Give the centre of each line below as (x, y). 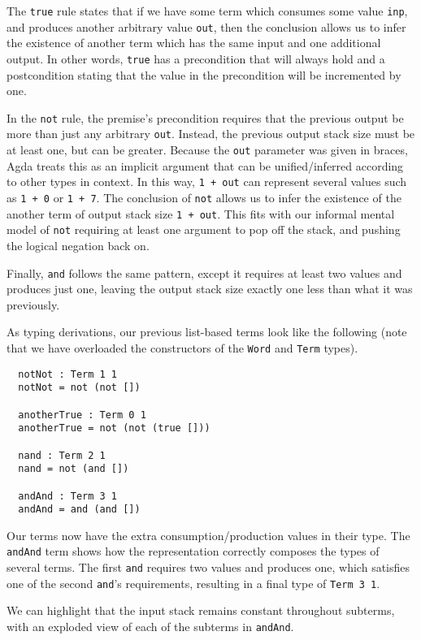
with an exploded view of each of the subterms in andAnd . (150, 626)
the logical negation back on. (78, 245)
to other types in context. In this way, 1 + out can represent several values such (207, 182)
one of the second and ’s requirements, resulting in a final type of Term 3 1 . (193, 583)
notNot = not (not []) (79, 388)
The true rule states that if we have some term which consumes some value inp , (207, 11)
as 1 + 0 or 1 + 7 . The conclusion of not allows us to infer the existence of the (204, 197)
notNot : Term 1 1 (68, 374)
